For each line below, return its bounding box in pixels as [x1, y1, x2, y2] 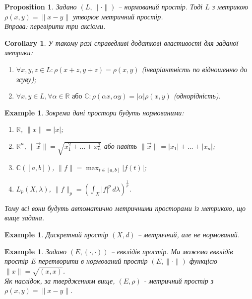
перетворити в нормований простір [38, 256, 148, 266]
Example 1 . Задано [4, 246, 67, 256]
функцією [189, 256, 217, 266]
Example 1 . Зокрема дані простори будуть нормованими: [4, 107, 184, 117]
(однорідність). [173, 91, 221, 101]
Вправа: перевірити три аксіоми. [4, 21, 106, 31]
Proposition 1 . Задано [4, 1, 77, 11]
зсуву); [16, 74, 36, 84]
